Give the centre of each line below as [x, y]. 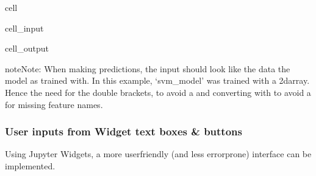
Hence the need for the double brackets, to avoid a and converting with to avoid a [158, 92]
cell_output [27, 48]
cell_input [24, 28]
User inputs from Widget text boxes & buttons [124, 131]
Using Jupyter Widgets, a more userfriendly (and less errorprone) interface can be [158, 154]
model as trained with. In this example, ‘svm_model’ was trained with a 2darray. [157, 80]
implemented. [30, 165]
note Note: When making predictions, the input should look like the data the [148, 68]
